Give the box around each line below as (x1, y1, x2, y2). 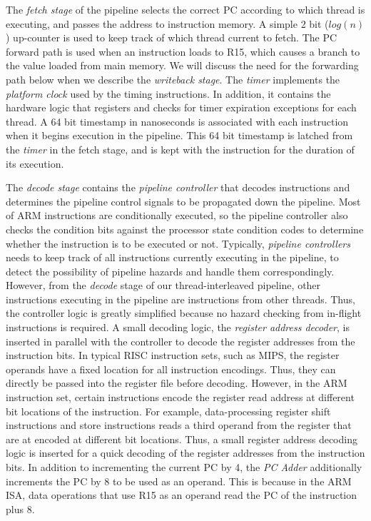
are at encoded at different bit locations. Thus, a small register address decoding (6, 431, 357, 446)
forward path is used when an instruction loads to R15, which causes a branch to (6, 44, 360, 59)
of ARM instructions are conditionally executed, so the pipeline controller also (6, 208, 348, 223)
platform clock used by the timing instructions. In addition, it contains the (6, 86, 331, 101)
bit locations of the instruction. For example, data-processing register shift (6, 403, 331, 418)
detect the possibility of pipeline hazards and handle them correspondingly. (6, 263, 335, 278)
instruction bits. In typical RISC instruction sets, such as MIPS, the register (6, 348, 340, 363)
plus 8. (6, 501, 35, 516)
